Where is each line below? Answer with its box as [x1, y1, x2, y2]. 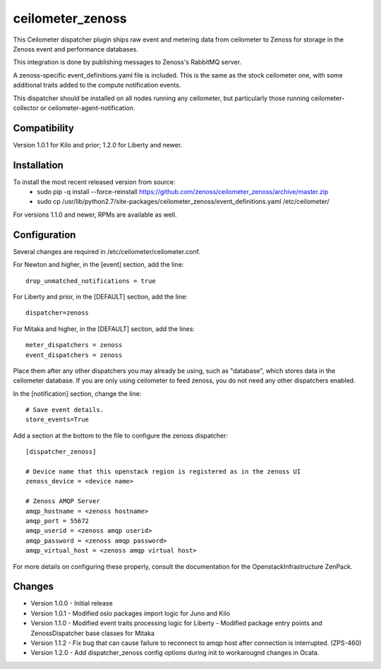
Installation [13, 159, 64, 171]
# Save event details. [25, 406, 104, 414]
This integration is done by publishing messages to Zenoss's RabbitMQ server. [13, 58, 242, 66]
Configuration [13, 229, 76, 241]
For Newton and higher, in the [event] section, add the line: [13, 260, 184, 269]
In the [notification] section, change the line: [13, 389, 142, 398]
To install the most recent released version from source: [13, 177, 176, 186]
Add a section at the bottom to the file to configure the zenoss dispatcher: [13, 431, 229, 440]
